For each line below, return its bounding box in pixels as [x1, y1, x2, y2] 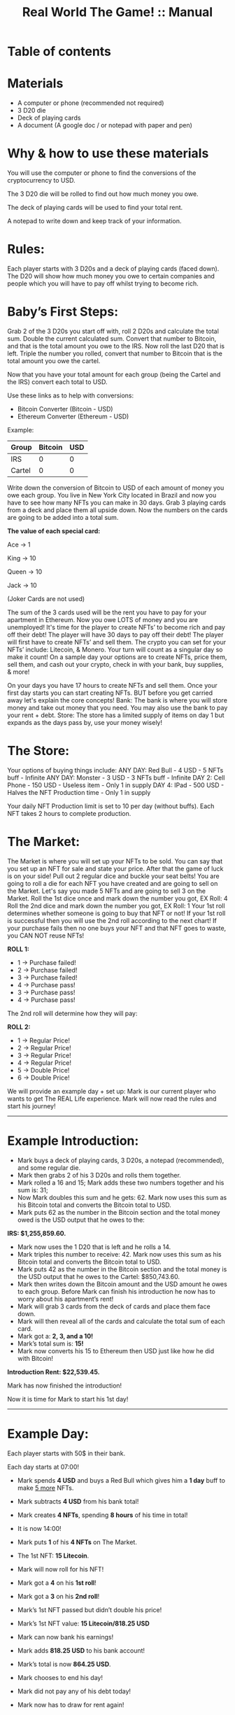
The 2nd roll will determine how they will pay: [7, 1009, 138, 1017]
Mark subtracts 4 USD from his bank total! [17, 1497, 139, 1505]
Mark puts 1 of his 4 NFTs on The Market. [17, 1537, 138, 1546]
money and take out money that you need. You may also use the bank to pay [7, 703, 228, 712]
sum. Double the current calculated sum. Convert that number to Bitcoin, [7, 334, 217, 343]
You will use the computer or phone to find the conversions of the [7, 169, 197, 177]
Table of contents [7, 43, 112, 59]
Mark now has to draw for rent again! [17, 1700, 124, 1709]
